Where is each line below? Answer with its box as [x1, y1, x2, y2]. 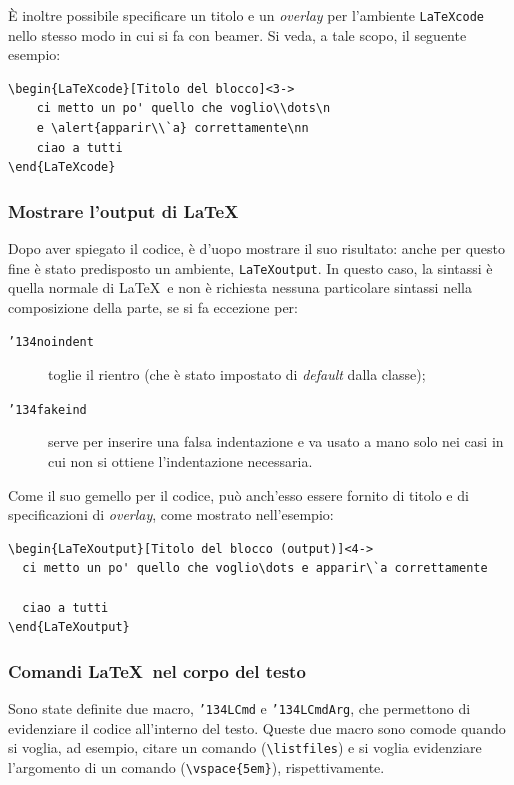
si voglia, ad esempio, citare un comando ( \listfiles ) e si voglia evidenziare [8, 737, 482, 758]
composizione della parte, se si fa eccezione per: [8, 296, 298, 317]
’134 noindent [8, 335, 94, 350]
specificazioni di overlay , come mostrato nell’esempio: [8, 504, 334, 525]
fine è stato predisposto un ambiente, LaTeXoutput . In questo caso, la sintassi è [8, 257, 493, 278]
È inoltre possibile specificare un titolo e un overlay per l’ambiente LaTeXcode [8, 5, 484, 25]
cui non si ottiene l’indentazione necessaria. [48, 450, 313, 471]
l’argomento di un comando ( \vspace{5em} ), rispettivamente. [8, 756, 385, 777]
